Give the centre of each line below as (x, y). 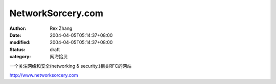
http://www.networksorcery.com (44, 75)
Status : (17, 49)
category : (20, 57)
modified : (20, 43)
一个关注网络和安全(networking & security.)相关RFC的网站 (71, 66)
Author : (18, 28)
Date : (15, 35)
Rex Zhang (61, 28)
